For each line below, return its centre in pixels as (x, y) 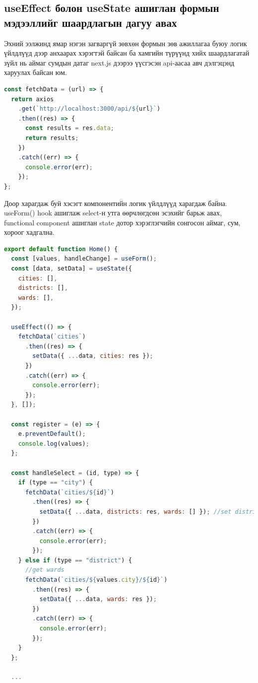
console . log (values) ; (54, 444)
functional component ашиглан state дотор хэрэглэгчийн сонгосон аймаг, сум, (122, 222)
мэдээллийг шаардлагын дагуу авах (91, 22)
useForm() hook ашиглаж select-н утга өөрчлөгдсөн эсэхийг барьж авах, (113, 213)
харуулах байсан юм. (35, 72)
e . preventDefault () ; (52, 434)
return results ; (52, 138)
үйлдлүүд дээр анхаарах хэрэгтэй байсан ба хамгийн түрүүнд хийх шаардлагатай (127, 53)
